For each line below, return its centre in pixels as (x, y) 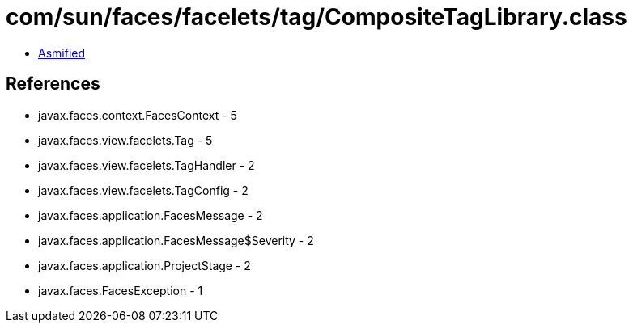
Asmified (62, 53)
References (53, 84)
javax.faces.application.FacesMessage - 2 (151, 215)
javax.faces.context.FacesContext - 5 (138, 115)
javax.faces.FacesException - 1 (121, 290)
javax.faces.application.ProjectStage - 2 (144, 265)
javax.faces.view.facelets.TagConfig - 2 (143, 190)
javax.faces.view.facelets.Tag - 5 (125, 140)
